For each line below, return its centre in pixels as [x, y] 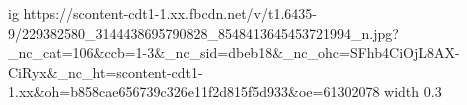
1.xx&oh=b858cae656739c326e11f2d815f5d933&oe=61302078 [194, 91]
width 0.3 [413, 91]
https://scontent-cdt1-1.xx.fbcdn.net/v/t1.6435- [170, 13]
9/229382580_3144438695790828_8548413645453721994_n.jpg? [203, 32]
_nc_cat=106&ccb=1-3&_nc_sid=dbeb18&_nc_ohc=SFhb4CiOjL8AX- [234, 52]
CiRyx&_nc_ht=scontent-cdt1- [105, 71]
